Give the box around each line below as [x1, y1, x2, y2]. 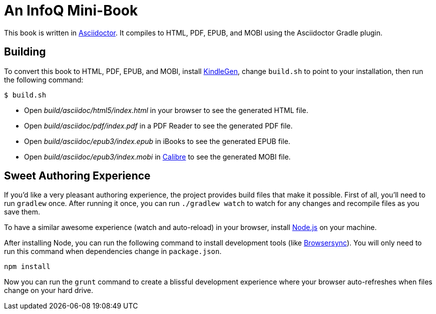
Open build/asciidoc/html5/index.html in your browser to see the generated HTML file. [24, 105, 308, 114]
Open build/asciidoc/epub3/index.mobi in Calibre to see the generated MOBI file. [24, 152, 291, 161]
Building [4, 45, 46, 58]
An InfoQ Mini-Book [4, 2, 138, 19]
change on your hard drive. [4, 286, 94, 295]
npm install [4, 262, 51, 271]
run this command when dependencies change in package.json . [4, 247, 222, 256]
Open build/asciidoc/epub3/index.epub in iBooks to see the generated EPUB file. [24, 136, 290, 145]
